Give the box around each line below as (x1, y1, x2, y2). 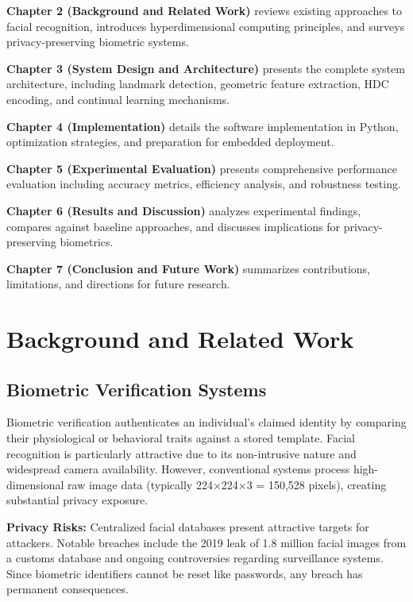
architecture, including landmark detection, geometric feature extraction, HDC (6, 75, 389, 92)
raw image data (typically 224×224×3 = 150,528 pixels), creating (68, 476, 387, 492)
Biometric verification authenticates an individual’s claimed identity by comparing (6, 414, 407, 430)
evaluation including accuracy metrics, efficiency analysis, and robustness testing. (6, 176, 401, 192)
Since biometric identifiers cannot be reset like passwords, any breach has (6, 565, 363, 581)
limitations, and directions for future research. (6, 276, 230, 292)
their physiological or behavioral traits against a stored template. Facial (6, 430, 355, 446)
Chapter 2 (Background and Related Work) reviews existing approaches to (6, 2, 403, 18)
